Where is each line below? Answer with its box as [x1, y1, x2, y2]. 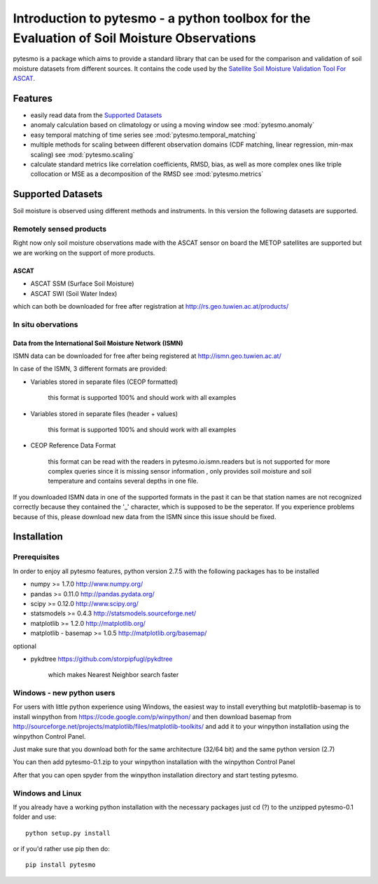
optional [13, 642, 36, 650]
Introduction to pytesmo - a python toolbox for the [13, 11, 311, 26]
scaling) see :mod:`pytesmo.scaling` [30, 150, 136, 159]
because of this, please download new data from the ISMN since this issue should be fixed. [13, 512, 276, 521]
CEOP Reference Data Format [30, 441, 116, 450]
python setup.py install [25, 829, 111, 837]
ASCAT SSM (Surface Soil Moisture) [30, 279, 134, 288]
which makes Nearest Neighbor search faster [48, 671, 179, 679]
